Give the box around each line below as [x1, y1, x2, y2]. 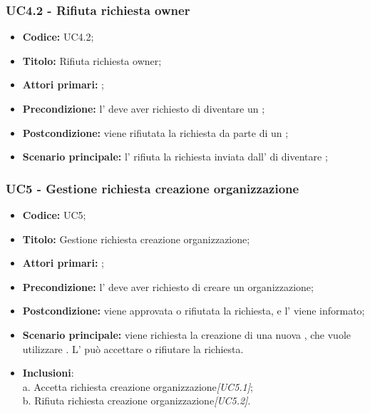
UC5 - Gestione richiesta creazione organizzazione [6, 179, 299, 197]
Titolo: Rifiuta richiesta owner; [22, 53, 162, 68]
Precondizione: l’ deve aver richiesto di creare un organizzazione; [22, 279, 314, 294]
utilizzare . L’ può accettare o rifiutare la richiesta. [22, 341, 244, 356]
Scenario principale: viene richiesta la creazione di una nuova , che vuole [22, 327, 351, 342]
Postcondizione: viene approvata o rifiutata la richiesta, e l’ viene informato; [22, 303, 365, 318]
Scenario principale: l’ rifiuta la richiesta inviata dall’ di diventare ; [22, 149, 328, 164]
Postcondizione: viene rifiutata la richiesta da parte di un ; [22, 125, 289, 140]
